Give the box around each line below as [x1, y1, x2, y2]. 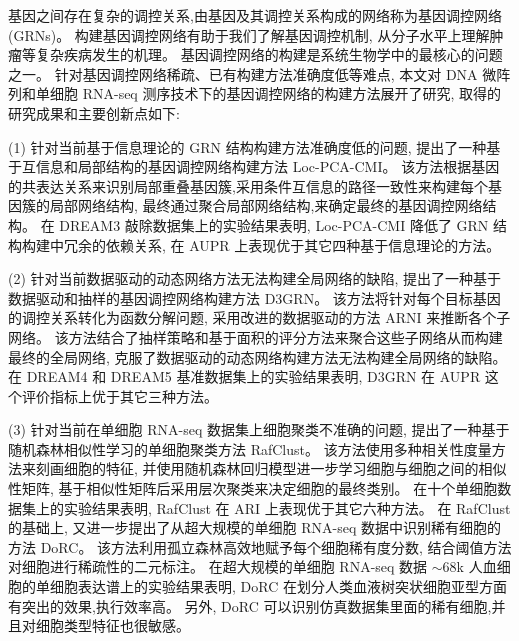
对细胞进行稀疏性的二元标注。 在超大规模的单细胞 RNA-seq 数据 [8, 556, 428, 577]
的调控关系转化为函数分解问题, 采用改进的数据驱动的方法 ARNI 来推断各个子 [8, 307, 511, 328]
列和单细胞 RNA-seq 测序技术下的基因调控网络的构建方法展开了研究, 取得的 [8, 83, 501, 104]
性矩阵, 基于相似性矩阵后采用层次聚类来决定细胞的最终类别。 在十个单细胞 [8, 478, 498, 499]
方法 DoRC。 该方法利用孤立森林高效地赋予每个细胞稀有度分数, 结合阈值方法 [8, 536, 512, 557]
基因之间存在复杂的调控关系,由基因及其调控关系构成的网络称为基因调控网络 [8, 5, 502, 25]
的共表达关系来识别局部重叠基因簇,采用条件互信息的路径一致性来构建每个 [8, 175, 488, 196]
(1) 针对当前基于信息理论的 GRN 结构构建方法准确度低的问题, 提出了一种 [8, 136, 487, 157]
